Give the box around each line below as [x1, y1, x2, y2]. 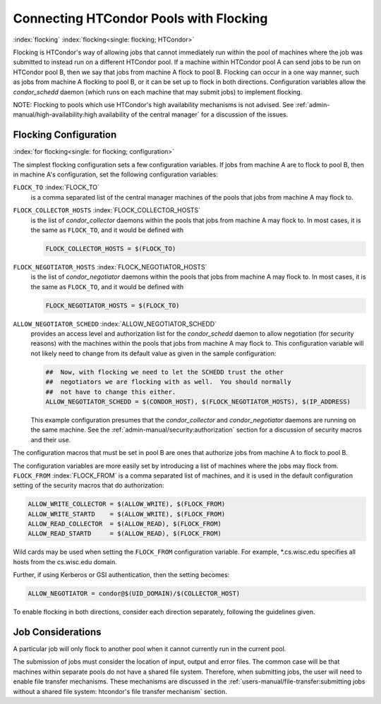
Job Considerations [13, 626, 102, 638]
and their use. [30, 435, 71, 444]
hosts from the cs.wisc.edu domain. [13, 557, 118, 566]
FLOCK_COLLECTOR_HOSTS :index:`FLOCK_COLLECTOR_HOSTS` [13, 206, 201, 214]
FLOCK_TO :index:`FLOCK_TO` [13, 183, 100, 192]
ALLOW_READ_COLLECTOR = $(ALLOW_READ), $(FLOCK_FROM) [28, 520, 222, 528]
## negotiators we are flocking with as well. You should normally [45, 378, 291, 386]
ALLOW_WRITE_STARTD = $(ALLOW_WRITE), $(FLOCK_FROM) [28, 510, 226, 518]
